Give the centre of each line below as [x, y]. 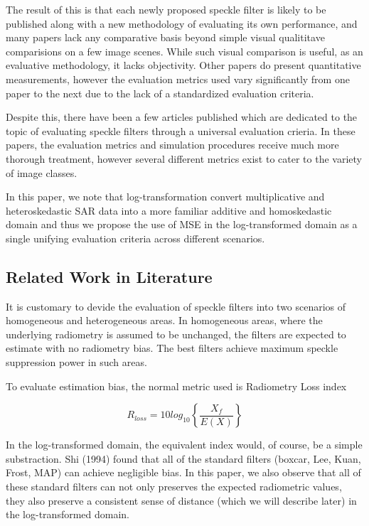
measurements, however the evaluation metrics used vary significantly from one [178, 79]
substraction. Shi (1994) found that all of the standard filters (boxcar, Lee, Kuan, [183, 458]
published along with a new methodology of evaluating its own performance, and [182, 23]
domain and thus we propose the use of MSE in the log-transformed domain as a [182, 224]
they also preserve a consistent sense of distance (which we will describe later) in [181, 500]
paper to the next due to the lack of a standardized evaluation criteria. [160, 93]
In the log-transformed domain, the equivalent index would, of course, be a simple [184, 445]
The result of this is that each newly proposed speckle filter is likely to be [166, 9]
